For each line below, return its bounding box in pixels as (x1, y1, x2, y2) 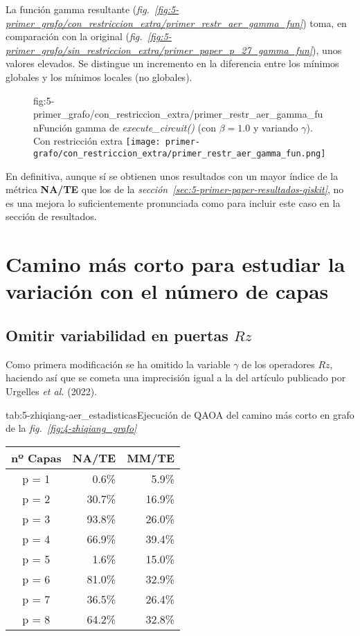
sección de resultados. (6, 209, 97, 224)
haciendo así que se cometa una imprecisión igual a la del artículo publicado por (6, 370, 346, 385)
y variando (253, 120, 298, 134)
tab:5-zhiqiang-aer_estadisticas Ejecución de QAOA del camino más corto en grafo (6, 407, 354, 421)
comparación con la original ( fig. (6, 29, 143, 44)
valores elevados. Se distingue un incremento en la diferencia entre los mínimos (6, 56, 339, 71)
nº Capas (11, 449, 62, 466)
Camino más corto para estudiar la (6, 250, 345, 278)
